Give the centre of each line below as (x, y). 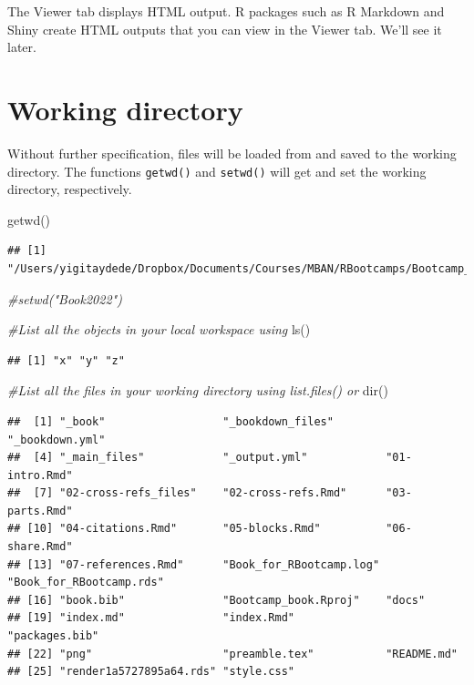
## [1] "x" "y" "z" (66, 360)
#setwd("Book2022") (65, 298)
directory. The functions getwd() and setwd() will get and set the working (217, 171)
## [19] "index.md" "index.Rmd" (151, 618)
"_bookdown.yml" (57, 440)
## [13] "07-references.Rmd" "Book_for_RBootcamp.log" (194, 564)
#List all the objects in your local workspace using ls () (159, 329)
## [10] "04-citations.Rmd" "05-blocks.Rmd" (164, 529)
